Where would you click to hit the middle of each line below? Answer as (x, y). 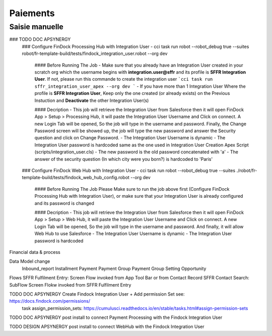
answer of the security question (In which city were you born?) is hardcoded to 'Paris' (124, 159)
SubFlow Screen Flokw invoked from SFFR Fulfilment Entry (70, 285)
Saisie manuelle (37, 27)
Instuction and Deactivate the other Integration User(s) (92, 100)
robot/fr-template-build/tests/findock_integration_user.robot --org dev (95, 53)
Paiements (32, 13)
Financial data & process (35, 252)
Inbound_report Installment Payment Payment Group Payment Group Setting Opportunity (114, 268)
